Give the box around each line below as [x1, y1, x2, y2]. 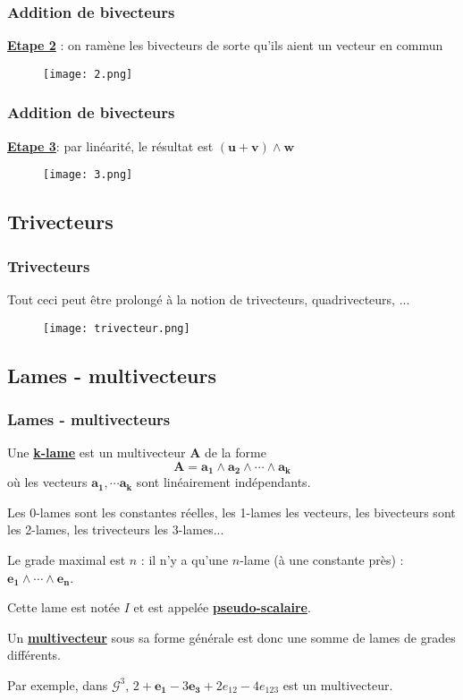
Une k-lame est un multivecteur [7, 443, 186, 462]
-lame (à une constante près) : [240, 551, 404, 569]
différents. [7, 645, 62, 664]
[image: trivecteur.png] [43, 321, 190, 335]
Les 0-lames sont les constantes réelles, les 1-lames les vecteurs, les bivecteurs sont [7, 502, 456, 521]
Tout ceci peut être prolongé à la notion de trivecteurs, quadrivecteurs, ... [7, 289, 410, 308]
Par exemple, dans [7, 675, 108, 694]
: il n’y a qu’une [140, 551, 229, 569]
